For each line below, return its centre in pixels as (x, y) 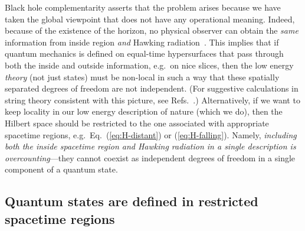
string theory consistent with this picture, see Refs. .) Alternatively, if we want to (152, 100)
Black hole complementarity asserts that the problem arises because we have (143, 7)
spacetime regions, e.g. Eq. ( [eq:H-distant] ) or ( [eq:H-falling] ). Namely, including (151, 134)
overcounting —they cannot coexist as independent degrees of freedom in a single (150, 157)
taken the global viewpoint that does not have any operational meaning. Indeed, (150, 19)
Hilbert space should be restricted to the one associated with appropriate (137, 123)
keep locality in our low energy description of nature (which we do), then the (144, 111)
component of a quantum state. (61, 169)
